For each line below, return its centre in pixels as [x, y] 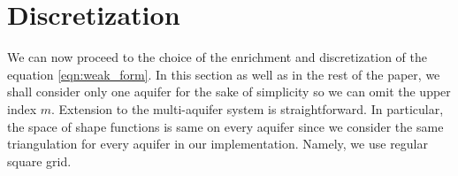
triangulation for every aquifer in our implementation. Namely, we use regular [218, 144]
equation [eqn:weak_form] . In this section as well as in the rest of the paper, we [224, 74]
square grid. [39, 161]
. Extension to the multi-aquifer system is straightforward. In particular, [248, 108]
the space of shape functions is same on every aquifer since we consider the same [225, 126]
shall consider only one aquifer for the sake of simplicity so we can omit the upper [229, 92]
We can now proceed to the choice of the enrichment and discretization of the [217, 57]
